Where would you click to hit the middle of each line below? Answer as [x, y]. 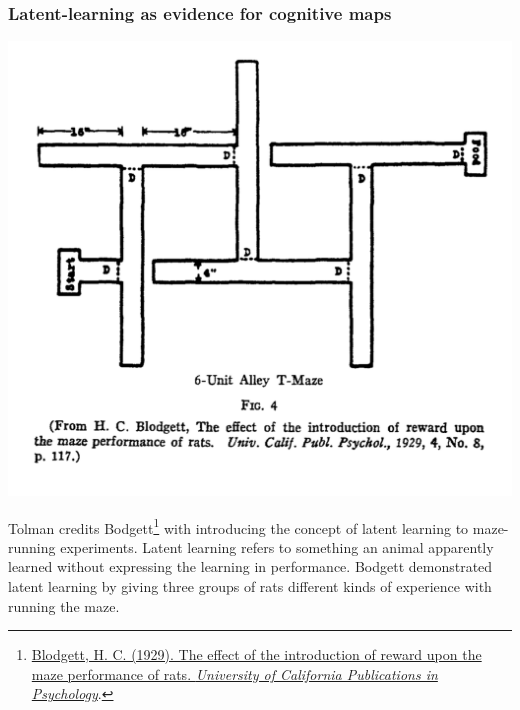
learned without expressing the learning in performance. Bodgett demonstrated [250, 566]
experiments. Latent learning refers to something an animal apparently [277, 546]
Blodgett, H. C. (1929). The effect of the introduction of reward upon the [256, 654]
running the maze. [64, 605]
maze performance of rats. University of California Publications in [234, 673]
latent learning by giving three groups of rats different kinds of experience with [250, 586]
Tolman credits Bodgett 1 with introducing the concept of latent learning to [238, 526]
